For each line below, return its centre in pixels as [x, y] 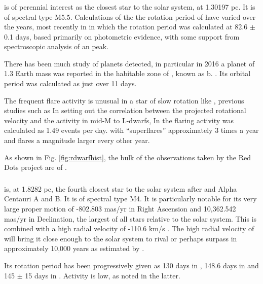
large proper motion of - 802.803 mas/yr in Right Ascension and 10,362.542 [120, 208]
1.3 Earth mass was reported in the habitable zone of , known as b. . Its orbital [127, 73]
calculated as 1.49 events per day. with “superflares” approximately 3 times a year [131, 130]
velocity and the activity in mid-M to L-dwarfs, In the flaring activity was [119, 120]
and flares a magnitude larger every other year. [77, 140]
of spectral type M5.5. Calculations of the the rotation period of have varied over [130, 16]
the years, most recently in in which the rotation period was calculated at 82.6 [126, 27]
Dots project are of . [36, 167]
